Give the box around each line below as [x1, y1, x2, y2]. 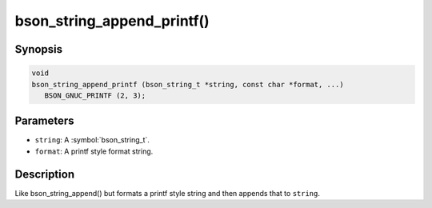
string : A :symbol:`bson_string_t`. [34, 135, 150, 145]
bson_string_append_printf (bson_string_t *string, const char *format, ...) [31, 80, 344, 89]
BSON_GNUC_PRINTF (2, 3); [44, 90, 146, 100]
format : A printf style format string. [34, 146, 154, 156]
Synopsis [14, 42, 63, 56]
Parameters [14, 114, 74, 128]
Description [14, 167, 75, 181]
